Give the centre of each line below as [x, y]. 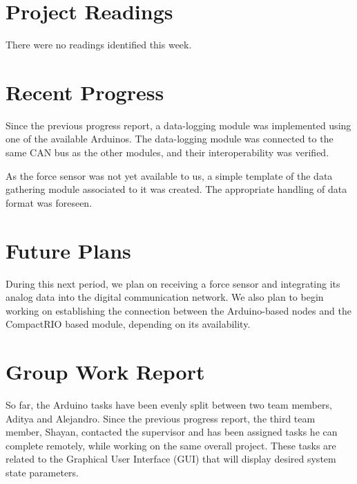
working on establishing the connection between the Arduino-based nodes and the [178, 310]
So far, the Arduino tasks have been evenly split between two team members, [169, 405]
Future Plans [68, 250]
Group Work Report [105, 372]
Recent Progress [85, 92]
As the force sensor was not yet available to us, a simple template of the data [169, 175]
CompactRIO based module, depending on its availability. [128, 324]
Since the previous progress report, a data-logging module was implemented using [178, 125]
